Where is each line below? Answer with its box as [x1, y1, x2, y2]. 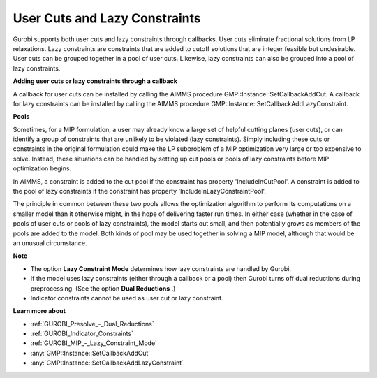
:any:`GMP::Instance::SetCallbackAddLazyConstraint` [30, 358, 184, 367]
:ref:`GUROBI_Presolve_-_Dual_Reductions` [30, 319, 154, 328]
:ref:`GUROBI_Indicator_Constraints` [30, 329, 134, 338]
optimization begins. [13, 164, 72, 173]
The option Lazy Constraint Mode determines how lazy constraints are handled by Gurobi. [30, 264, 292, 272]
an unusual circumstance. [13, 238, 87, 247]
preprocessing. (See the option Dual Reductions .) [30, 284, 176, 293]
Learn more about [13, 307, 66, 315]
